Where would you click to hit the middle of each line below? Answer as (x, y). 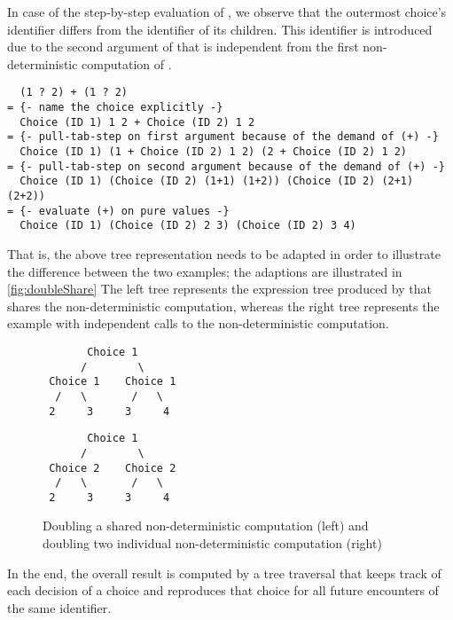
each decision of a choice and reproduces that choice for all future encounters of (223, 590)
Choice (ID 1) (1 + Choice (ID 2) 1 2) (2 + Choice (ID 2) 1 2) (214, 152)
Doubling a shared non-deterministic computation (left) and (206, 526)
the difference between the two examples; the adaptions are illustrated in (205, 271)
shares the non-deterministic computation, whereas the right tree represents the (223, 306)
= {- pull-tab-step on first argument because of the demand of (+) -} (223, 137)
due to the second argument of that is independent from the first (183, 47)
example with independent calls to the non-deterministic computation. (198, 323)
